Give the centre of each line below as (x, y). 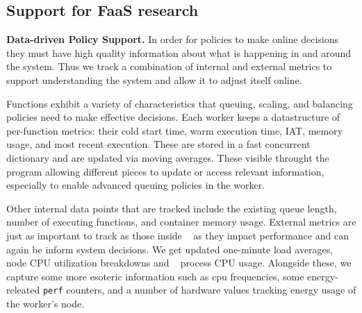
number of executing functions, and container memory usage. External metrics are (181, 222)
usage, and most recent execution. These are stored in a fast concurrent (158, 144)
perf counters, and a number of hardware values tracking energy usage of (199, 290)
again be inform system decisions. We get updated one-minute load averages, (170, 249)
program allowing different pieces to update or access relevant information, (165, 171)
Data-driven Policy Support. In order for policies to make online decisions (173, 39)
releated (23, 290)
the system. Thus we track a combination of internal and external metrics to (169, 66)
